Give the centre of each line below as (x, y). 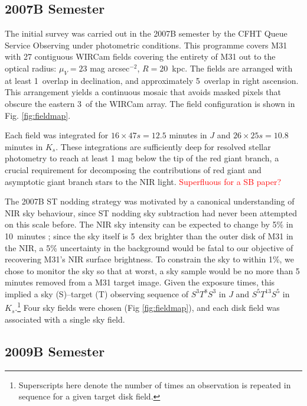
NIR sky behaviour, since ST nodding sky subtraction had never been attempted (151, 212)
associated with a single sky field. (65, 319)
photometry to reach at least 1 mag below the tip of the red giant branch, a (142, 158)
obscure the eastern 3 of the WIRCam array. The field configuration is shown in (150, 103)
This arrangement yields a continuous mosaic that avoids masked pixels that (143, 92)
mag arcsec (110, 68)
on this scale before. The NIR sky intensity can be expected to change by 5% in (149, 224)
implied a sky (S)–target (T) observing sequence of (97, 293)
